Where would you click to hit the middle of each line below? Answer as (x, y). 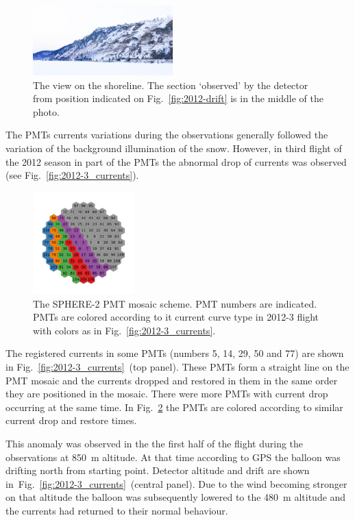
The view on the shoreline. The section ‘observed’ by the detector (171, 85)
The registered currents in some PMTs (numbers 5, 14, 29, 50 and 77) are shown (175, 353)
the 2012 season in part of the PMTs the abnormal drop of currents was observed (176, 161)
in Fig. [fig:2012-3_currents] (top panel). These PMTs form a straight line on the (177, 367)
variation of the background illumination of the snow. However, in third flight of (174, 148)
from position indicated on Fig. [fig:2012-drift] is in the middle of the (179, 98)
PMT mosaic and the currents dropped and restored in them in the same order (172, 380)
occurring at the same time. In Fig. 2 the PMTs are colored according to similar (174, 407)
